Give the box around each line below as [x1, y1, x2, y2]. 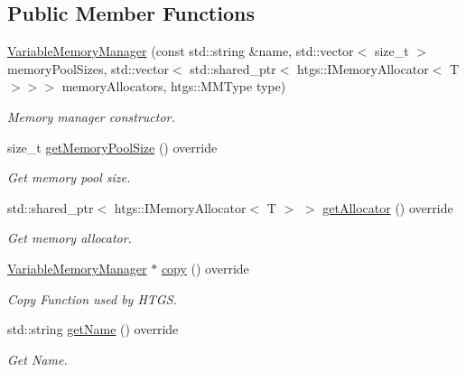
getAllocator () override [322, 198, 453, 217]
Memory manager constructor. [7, 107, 175, 126]
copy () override [161, 258, 249, 277]
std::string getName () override [7, 320, 179, 339]
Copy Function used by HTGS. [7, 289, 177, 308]
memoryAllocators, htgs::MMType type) [61, 77, 286, 96]
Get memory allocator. [7, 228, 132, 247]
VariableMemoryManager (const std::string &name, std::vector [7, 42, 354, 60]
